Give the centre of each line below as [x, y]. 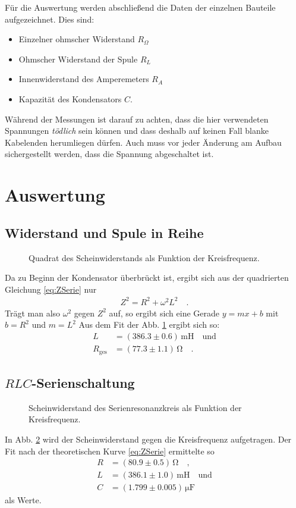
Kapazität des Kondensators [70, 98]
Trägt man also [33, 313]
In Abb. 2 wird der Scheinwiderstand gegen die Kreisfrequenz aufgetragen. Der [148, 439]
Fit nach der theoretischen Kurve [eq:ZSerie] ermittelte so [110, 451]
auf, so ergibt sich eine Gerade [164, 313]
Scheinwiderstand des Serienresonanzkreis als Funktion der [135, 407]
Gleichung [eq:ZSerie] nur [51, 289]
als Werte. [23, 500]
